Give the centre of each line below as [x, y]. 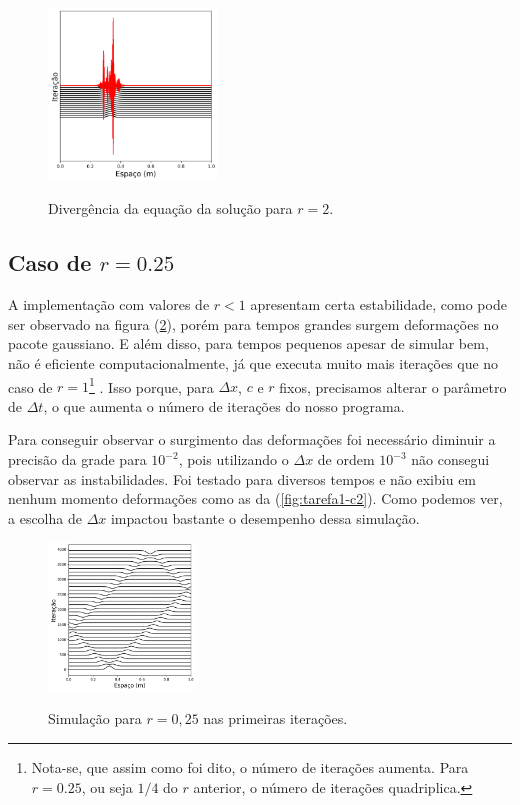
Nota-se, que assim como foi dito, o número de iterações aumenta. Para [250, 766]
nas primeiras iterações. [275, 718]
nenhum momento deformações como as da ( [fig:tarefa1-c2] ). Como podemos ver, [255, 498]
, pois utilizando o [233, 459]
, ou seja [107, 786]
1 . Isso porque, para [151, 385]
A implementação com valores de [109, 304]
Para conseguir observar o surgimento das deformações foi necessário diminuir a [252, 439]
